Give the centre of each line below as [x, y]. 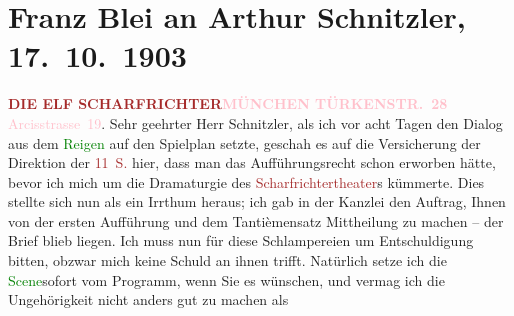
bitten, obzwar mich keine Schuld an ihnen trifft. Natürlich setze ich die [227, 260]
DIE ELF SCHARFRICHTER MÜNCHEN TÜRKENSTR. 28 [228, 103]
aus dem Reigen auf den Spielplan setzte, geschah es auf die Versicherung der [244, 142]
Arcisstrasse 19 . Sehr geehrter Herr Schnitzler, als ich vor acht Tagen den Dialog [255, 122]
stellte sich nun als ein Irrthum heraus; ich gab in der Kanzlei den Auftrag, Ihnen [257, 201]
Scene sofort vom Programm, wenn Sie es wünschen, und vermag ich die [226, 279]
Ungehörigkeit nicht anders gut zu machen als [148, 299]
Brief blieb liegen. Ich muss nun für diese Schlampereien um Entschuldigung [241, 240]
